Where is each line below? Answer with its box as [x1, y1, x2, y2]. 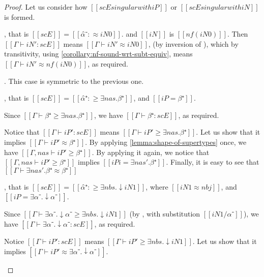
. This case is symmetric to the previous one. [4, 75, 144, 86]
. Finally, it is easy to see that [166, 157, 259, 167]
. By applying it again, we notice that [92, 146, 210, 157]
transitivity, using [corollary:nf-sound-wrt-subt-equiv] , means [4, 48, 193, 59]
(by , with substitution [129, 208, 200, 219]
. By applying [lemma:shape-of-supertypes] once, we [85, 136, 247, 147]
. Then [227, 28, 248, 39]
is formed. [4, 11, 35, 22]
